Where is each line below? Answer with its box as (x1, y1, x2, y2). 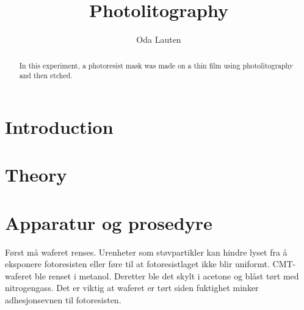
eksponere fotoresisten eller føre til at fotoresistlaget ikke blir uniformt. (5, 257, 270, 270)
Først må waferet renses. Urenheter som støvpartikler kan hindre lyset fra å (5, 245, 288, 258)
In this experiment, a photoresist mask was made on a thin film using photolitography (19, 60, 294, 70)
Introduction (5, 114, 114, 139)
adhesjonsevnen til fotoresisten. (5, 293, 121, 306)
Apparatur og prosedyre (5, 210, 212, 235)
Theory (5, 162, 67, 187)
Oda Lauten (136, 33, 181, 46)
